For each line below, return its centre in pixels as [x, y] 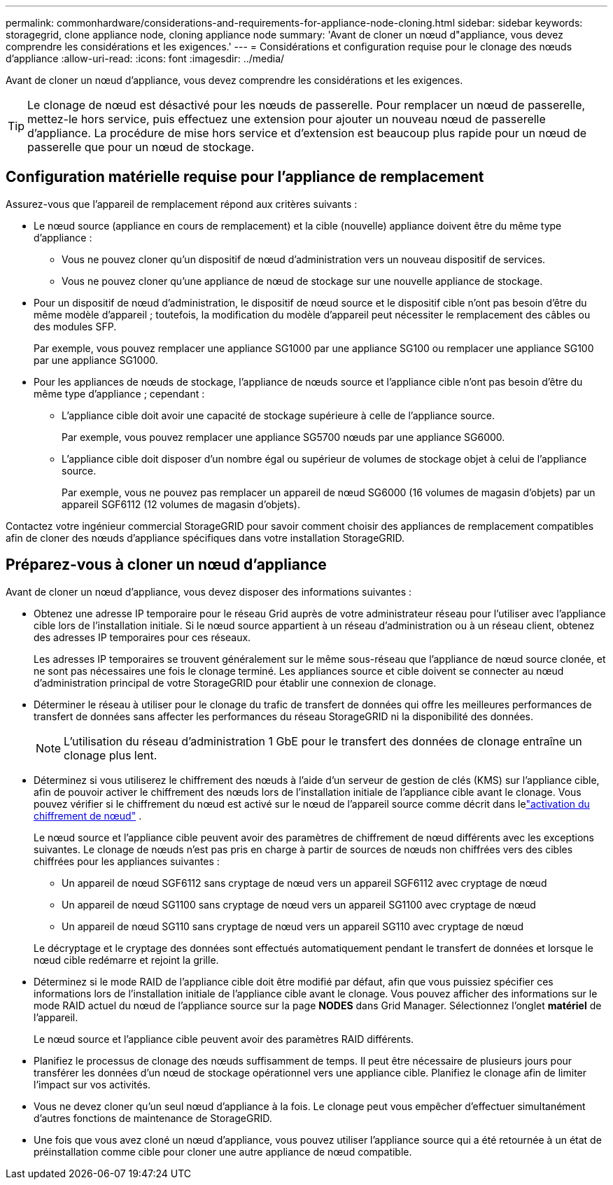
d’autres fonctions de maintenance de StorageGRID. [153, 1118]
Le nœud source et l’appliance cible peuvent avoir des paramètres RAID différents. [224, 1039]
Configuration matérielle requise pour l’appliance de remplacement [245, 177]
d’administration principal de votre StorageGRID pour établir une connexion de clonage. [235, 682]
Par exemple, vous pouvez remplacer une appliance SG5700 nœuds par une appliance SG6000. [283, 437]
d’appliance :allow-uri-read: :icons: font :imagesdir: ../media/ [145, 58]
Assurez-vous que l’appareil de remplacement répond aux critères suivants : [182, 204]
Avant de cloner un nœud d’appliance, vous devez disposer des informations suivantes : [209, 591]
